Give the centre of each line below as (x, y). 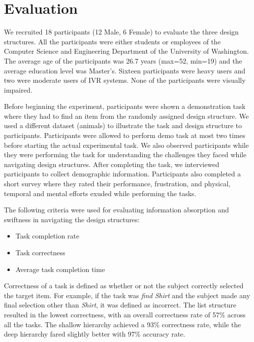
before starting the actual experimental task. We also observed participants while (127, 145)
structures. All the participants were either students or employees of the (112, 41)
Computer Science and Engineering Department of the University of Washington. (127, 51)
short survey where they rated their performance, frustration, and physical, (117, 184)
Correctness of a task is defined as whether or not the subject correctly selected (124, 286)
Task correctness (40, 252)
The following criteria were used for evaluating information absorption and (116, 210)
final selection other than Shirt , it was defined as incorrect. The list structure (120, 305)
